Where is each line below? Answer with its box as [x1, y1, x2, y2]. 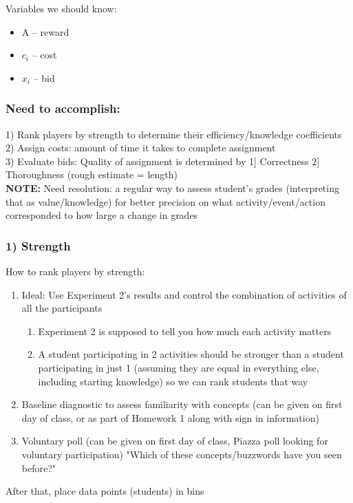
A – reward [21, 24, 69, 39]
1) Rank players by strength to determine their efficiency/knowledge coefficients [6, 127, 342, 141]
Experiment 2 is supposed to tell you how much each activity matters [38, 323, 332, 338]
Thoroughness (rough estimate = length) [6, 167, 178, 182]
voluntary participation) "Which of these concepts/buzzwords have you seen [21, 447, 342, 461]
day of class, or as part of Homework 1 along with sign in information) [21, 410, 319, 425]
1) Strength [6, 237, 71, 254]
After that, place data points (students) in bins [6, 484, 204, 498]
